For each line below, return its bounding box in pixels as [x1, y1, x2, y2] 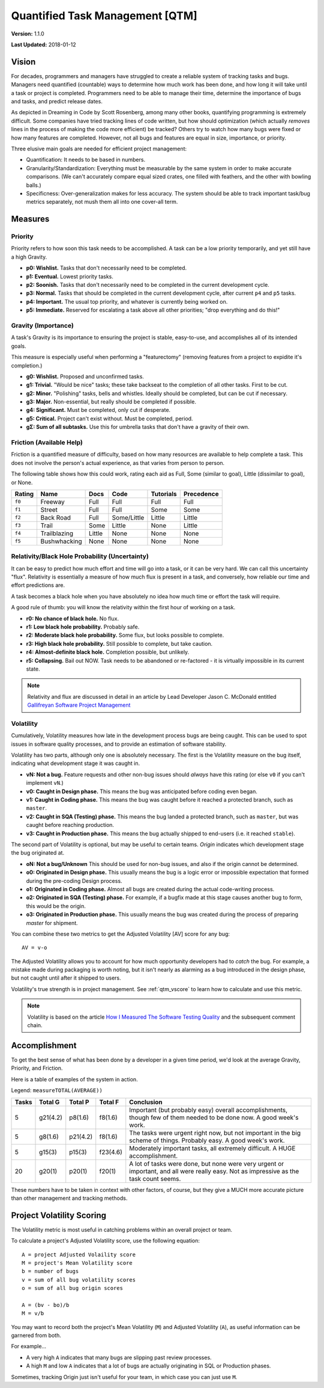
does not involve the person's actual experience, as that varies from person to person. [11, 459, 225, 466]
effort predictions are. [11, 582, 65, 589]
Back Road [40, 513, 71, 521]
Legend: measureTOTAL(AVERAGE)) [11, 1087, 103, 1094]
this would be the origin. [26, 902, 86, 909]
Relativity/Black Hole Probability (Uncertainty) [11, 552, 149, 560]
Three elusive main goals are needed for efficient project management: [11, 145, 187, 152]
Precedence [183, 490, 219, 498]
